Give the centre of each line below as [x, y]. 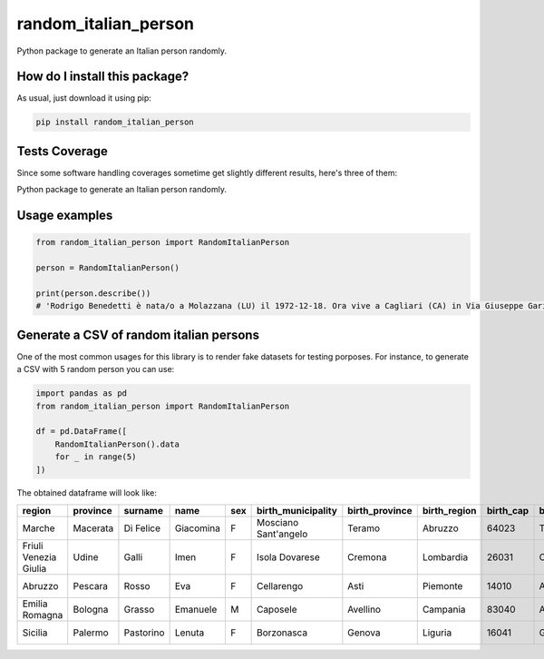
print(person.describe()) [93, 293]
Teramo [364, 528]
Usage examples [65, 216]
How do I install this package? [103, 77]
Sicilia [35, 633]
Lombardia [445, 556]
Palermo [91, 633]
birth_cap [508, 510]
